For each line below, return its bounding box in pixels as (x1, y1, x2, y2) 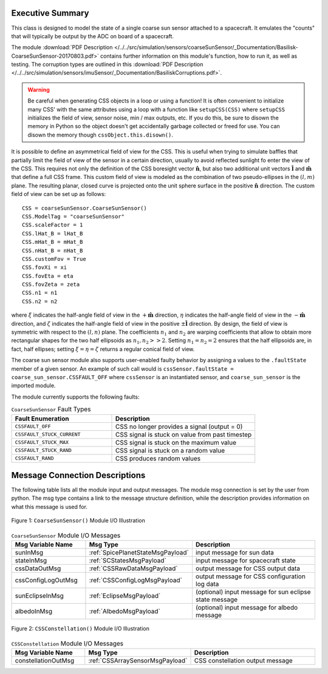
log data (195, 579, 219, 588)
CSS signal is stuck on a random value (115, 446, 225, 454)
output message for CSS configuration (195, 572, 306, 581)
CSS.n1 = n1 (22, 289, 58, 297)
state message (195, 595, 238, 604)
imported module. (11, 382, 56, 389)
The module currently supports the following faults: (11, 393, 140, 400)
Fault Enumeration (15, 414, 69, 423)
